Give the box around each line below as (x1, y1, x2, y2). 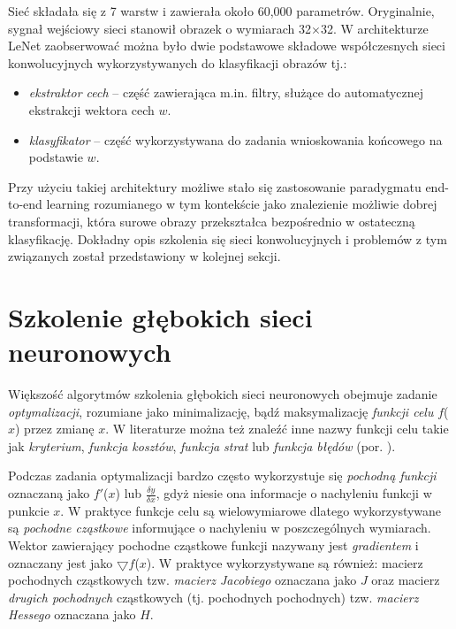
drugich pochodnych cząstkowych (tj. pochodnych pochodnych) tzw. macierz (8, 587, 419, 606)
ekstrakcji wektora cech (28, 100, 155, 119)
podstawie (28, 148, 83, 166)
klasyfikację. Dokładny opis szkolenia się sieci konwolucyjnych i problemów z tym (8, 229, 447, 248)
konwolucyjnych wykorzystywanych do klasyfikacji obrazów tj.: (8, 53, 347, 72)
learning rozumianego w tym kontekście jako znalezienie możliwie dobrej (46, 195, 437, 213)
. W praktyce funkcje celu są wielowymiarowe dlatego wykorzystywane (60, 501, 442, 519)
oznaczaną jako (8, 484, 90, 502)
